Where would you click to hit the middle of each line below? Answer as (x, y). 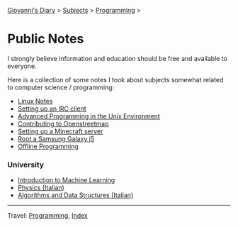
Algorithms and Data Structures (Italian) (75, 195)
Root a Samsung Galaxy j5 (56, 138)
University (26, 165)
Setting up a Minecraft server (60, 131)
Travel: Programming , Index (48, 216)
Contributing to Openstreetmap (63, 123)
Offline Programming (48, 146)
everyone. (22, 66)
